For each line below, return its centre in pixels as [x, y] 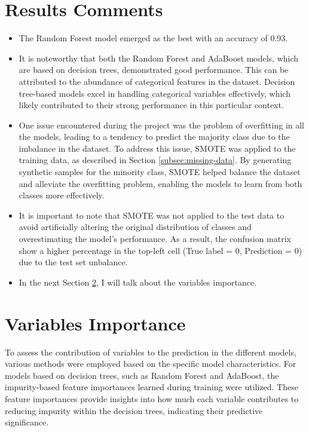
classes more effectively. [62, 195]
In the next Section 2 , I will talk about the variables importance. [138, 282]
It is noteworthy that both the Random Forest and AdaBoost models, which [159, 58]
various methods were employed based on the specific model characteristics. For [151, 364]
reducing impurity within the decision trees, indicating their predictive [134, 410]
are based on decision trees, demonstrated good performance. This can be [154, 70]
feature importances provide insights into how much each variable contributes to [152, 398]
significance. [27, 422]
